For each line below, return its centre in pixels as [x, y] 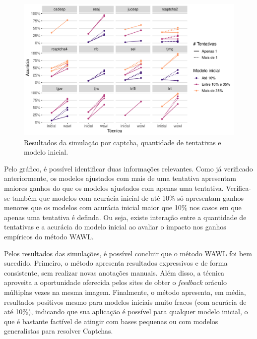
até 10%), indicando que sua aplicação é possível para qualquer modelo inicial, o [126, 311]
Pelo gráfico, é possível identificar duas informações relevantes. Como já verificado [128, 168]
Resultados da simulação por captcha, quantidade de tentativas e [123, 142]
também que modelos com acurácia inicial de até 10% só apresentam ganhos [128, 198]
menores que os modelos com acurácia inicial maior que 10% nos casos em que [123, 207]
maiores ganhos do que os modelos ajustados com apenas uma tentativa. [114, 188]
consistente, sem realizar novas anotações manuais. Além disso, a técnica [114, 272]
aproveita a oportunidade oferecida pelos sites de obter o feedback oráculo [115, 282]
